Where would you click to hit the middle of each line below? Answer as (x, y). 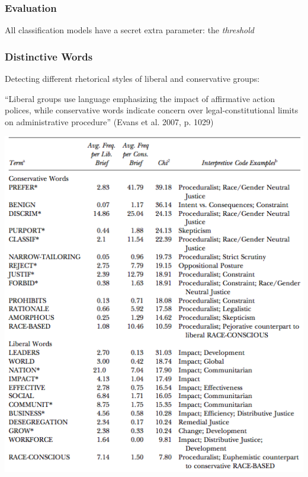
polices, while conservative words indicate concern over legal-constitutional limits (152, 110)
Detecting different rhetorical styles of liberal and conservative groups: (132, 79)
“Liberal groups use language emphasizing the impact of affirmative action (140, 98)
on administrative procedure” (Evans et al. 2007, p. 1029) (109, 121)
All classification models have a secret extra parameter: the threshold (129, 30)
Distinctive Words (49, 56)
